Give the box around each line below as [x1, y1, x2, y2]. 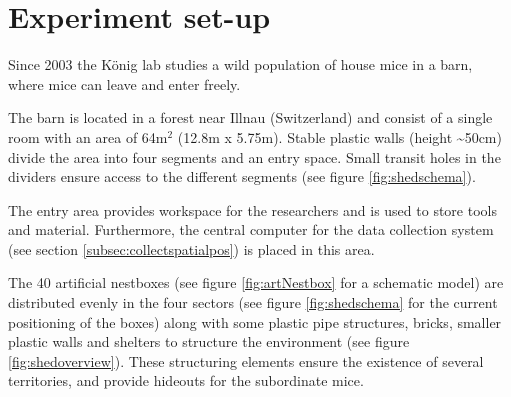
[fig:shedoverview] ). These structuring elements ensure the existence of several [8, 350, 484, 371]
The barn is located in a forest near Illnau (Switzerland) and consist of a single [8, 107, 493, 128]
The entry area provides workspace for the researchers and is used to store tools [8, 199, 497, 220]
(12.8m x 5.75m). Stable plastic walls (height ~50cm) [177, 126, 502, 147]
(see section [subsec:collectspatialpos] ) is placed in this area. [8, 238, 375, 259]
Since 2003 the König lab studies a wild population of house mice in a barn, [8, 54, 473, 75]
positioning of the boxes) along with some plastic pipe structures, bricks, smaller [8, 311, 502, 332]
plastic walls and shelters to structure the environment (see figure [8, 331, 410, 352]
